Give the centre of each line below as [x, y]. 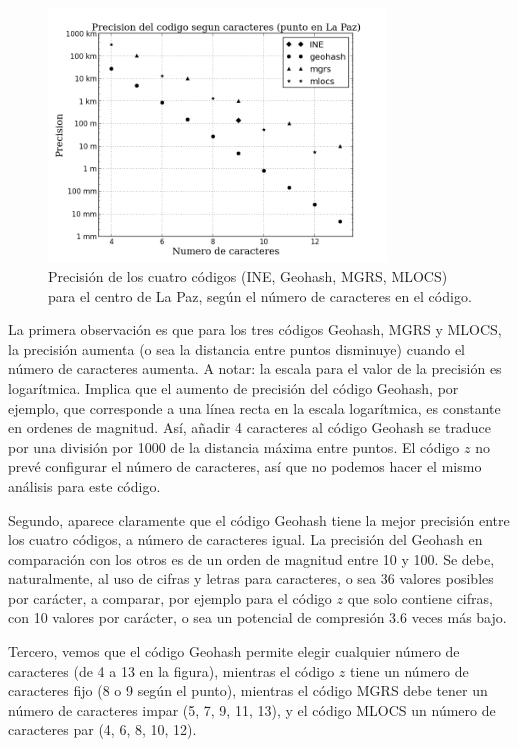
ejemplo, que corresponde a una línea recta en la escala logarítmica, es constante [254, 407]
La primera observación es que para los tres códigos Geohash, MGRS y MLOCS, [255, 329]
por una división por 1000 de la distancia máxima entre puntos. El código [234, 446]
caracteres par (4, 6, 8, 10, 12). [102, 729]
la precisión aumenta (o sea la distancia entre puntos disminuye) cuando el [237, 348]
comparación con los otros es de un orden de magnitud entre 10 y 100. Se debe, [251, 558]
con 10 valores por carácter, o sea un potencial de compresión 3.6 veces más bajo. [257, 617]
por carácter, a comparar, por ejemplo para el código [170, 597]
